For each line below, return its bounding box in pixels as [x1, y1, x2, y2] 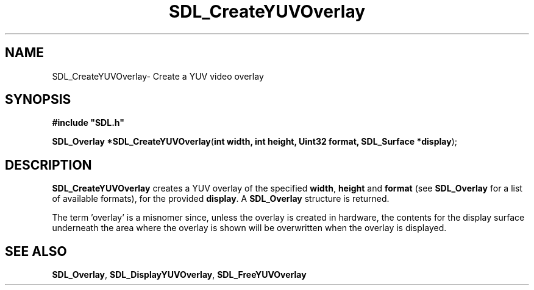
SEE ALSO [5, 243, 67, 259]
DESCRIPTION [5, 157, 92, 173]
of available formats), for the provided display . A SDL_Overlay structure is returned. [52, 193, 390, 204]
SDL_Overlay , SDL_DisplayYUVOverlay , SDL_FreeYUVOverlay [52, 269, 307, 280]
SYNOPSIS [5, 92, 71, 108]
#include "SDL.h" [52, 117, 124, 128]
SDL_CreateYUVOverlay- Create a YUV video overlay [52, 71, 264, 81]
